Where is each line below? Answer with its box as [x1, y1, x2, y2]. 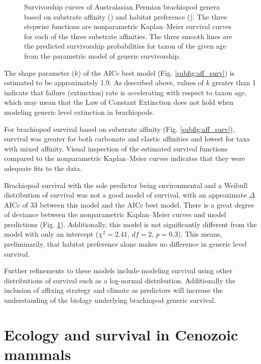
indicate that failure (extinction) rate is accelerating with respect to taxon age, [4, 87, 247, 97]
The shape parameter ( [4, 67, 75, 78]
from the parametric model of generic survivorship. [24, 50, 181, 61]
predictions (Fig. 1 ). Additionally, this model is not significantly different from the [4, 219, 257, 229]
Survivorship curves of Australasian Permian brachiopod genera [24, 2, 220, 12]
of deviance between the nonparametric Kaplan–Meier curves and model [4, 209, 226, 220]
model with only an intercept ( [4, 229, 98, 239]
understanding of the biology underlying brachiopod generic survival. [4, 295, 216, 305]
